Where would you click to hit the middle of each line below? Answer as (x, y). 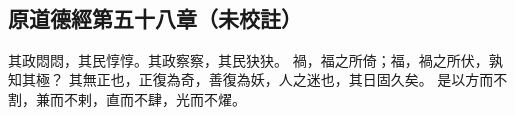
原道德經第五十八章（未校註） (155, 17)
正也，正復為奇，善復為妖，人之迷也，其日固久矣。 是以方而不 (302, 79)
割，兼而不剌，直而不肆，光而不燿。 (127, 98)
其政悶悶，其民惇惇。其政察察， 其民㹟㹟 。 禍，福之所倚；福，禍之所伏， (248, 59)
